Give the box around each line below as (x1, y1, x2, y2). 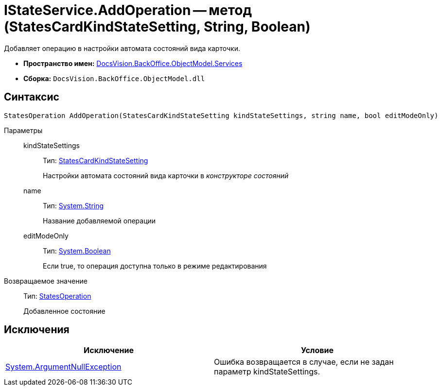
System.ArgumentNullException (5, 362, 122, 372)
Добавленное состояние (23, 306, 106, 315)
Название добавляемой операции (43, 216, 156, 225)
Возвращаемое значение (4, 276, 88, 285)
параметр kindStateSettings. (214, 367, 320, 377)
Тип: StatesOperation (23, 291, 91, 300)
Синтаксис (4, 91, 59, 103)
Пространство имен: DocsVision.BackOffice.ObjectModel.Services (23, 59, 243, 68)
